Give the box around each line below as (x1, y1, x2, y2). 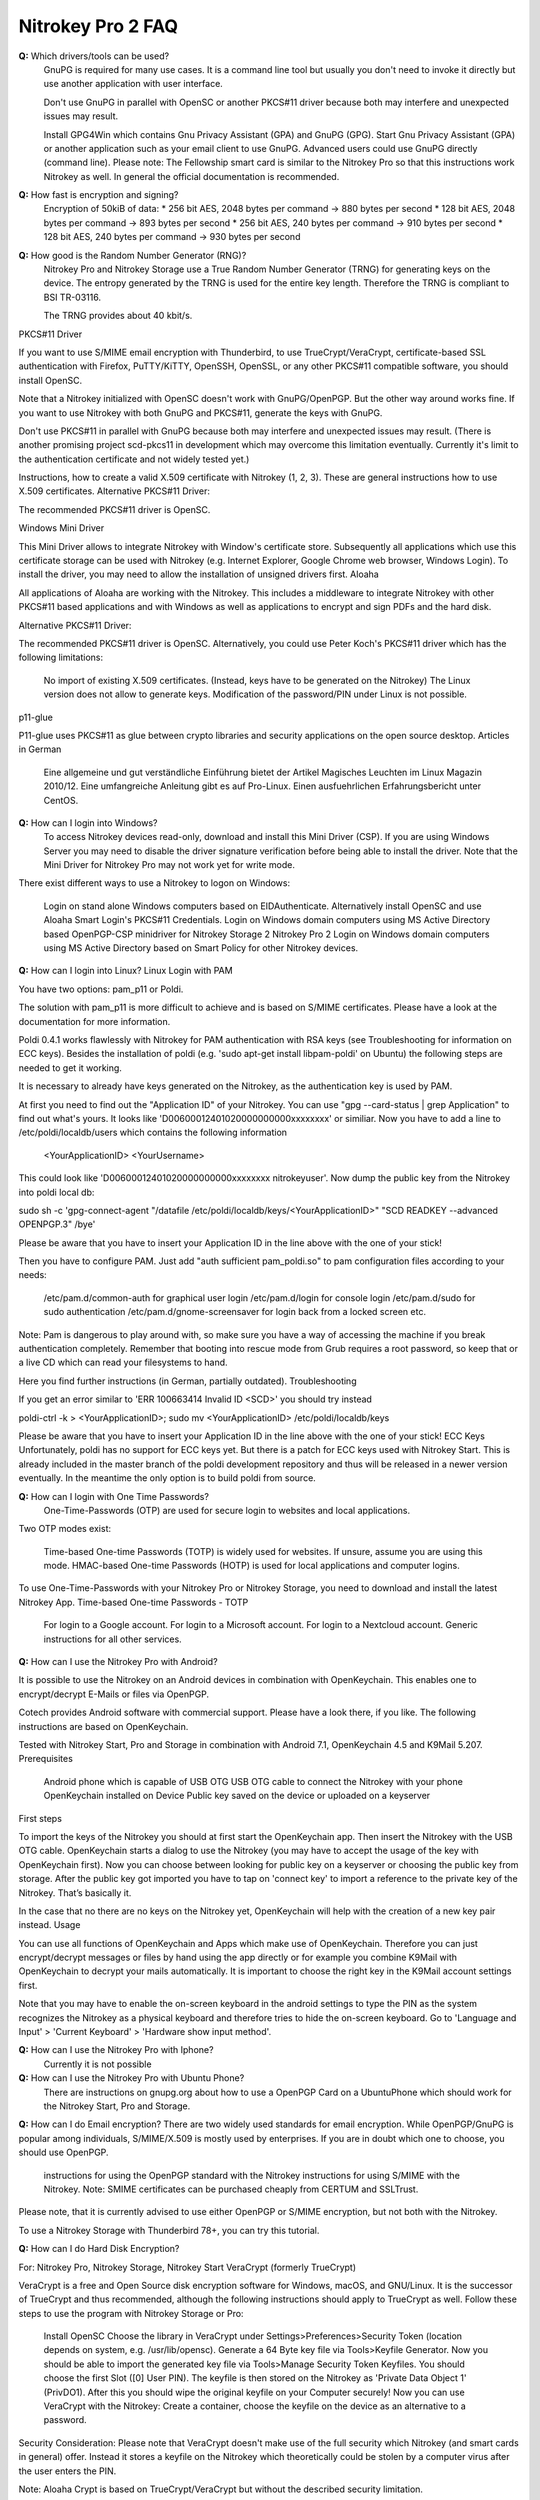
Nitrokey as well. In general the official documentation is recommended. (43, 170, 340, 182)
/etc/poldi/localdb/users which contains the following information (18, 1126, 288, 1139)
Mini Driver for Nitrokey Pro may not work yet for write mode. (43, 859, 295, 871)
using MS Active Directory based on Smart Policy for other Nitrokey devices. (43, 942, 359, 954)
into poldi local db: (18, 1186, 95, 1198)
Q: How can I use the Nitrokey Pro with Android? (18, 1656, 219, 1668)
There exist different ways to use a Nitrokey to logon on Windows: (18, 877, 290, 889)
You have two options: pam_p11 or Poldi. (18, 983, 184, 995)
